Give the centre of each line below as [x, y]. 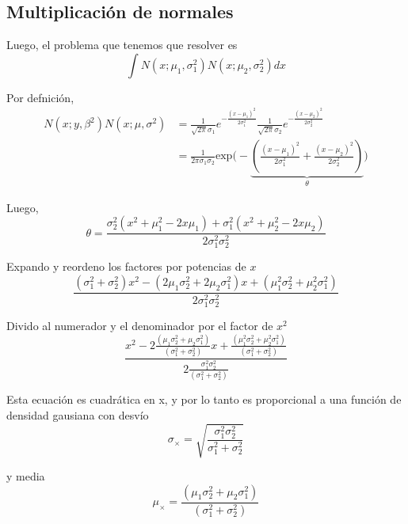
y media [26, 476]
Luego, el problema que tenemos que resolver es [122, 45]
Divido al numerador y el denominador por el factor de [140, 326]
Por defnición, [40, 97]
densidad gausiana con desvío [78, 414]
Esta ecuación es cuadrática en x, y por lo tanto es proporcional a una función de [204, 399]
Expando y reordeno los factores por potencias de [126, 266]
